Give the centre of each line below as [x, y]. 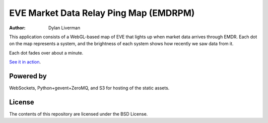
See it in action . [25, 62]
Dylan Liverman [64, 28]
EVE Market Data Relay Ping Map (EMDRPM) [102, 13]
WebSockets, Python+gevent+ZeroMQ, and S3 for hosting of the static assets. [89, 88]
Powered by [28, 76]
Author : [17, 28]
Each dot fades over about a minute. [46, 53]
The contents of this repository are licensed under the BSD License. [79, 114]
